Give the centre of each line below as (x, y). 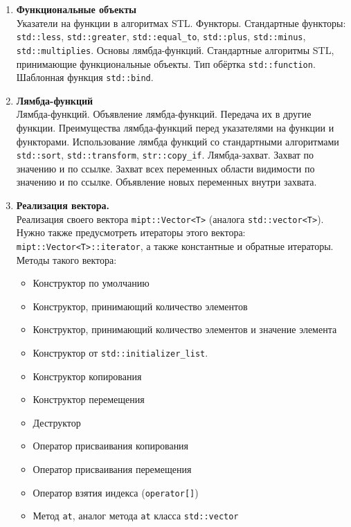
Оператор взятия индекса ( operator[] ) (116, 492)
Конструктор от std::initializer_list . (120, 352)
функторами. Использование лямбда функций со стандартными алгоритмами (178, 141)
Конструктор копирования (87, 376)
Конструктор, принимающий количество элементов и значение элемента (185, 329)
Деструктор (57, 422)
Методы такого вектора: (66, 259)
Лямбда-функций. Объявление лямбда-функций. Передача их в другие (164, 114)
